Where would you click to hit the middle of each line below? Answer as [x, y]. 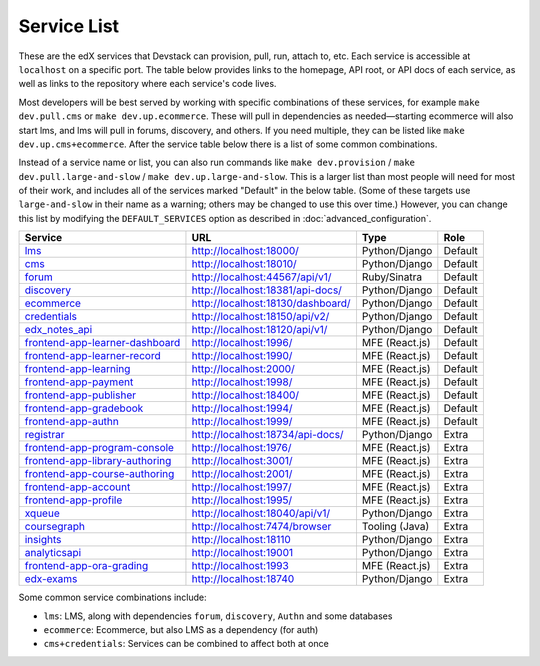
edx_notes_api [58, 330]
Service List [69, 26]
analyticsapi [53, 553]
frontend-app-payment [79, 382]
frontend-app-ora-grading [86, 566]
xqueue [42, 513]
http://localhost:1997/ [241, 487]
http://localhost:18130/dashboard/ [271, 303]
